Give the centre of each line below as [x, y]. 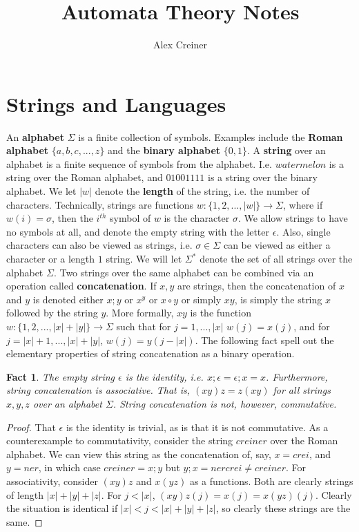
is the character [197, 218]
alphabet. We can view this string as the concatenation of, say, [139, 454]
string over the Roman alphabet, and [85, 177]
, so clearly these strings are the [283, 508]
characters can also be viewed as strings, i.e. [99, 245]
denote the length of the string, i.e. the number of [202, 191]
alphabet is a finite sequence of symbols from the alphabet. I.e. [139, 163]
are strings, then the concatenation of [256, 286]
